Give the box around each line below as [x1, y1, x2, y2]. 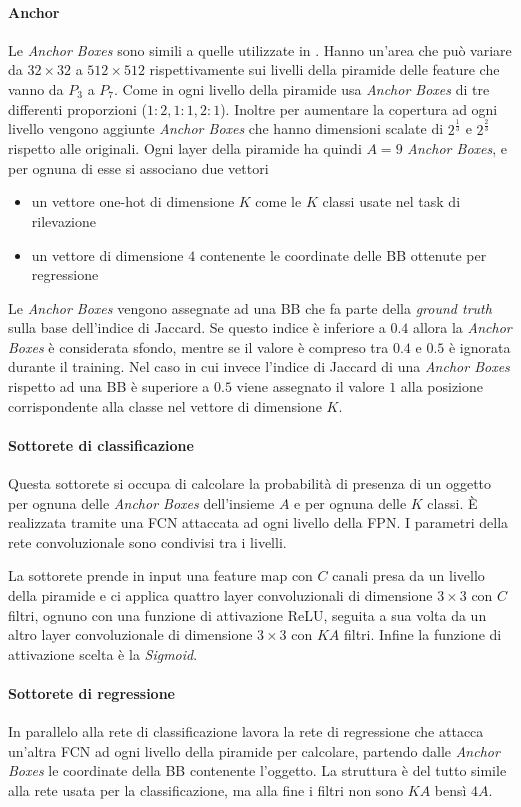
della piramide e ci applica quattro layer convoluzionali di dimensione [8, 585, 433, 606]
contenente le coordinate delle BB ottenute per [199, 244, 487, 265]
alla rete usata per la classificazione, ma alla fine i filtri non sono [8, 779, 404, 800]
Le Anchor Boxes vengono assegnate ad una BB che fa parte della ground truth [8, 297, 492, 318]
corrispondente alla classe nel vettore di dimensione [8, 395, 322, 416]
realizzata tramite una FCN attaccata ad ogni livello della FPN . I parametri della [8, 512, 509, 533]
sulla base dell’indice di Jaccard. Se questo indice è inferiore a [8, 317, 386, 338]
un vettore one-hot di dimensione [31, 191, 235, 212]
